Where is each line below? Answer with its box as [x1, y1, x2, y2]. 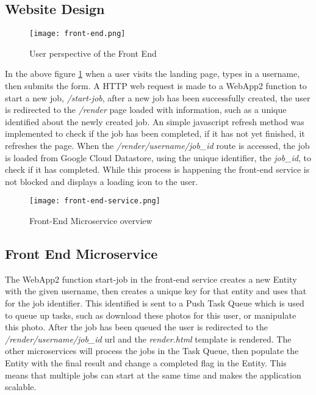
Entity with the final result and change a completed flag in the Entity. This [5, 357, 287, 369]
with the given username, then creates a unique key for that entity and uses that [5, 284, 307, 297]
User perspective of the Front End [29, 46, 157, 59]
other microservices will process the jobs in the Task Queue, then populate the [5, 344, 299, 357]
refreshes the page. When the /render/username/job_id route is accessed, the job [5, 139, 310, 152]
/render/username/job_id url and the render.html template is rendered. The [5, 332, 292, 345]
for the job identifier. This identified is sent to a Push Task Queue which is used [5, 297, 304, 310]
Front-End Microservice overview [29, 214, 153, 227]
